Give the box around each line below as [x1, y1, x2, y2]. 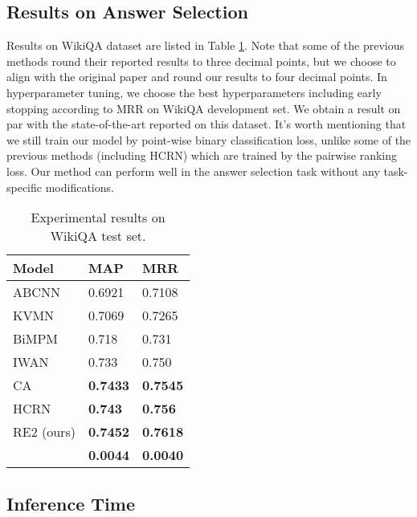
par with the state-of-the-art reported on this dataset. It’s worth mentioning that [6, 116, 407, 132]
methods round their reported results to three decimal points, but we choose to [6, 52, 396, 69]
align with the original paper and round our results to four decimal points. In [6, 68, 387, 85]
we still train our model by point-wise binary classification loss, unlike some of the [6, 131, 411, 148]
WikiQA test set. [50, 226, 146, 246]
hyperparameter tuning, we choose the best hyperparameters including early [6, 83, 382, 100]
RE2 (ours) [13, 422, 76, 442]
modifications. [45, 178, 114, 195]
